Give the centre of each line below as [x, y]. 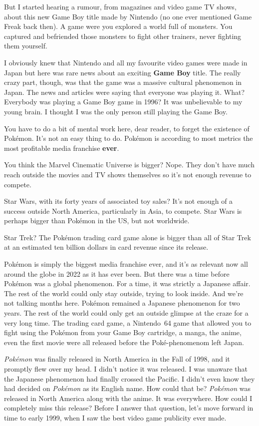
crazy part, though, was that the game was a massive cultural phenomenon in [123, 82]
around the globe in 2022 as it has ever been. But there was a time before [117, 273]
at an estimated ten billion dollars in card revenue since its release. [106, 247]
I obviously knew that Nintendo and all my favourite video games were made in [126, 62]
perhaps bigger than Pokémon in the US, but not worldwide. [97, 220]
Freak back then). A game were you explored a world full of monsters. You [118, 26]
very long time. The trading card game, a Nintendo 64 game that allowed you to [128, 322]
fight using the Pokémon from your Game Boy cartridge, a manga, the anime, [123, 332]
